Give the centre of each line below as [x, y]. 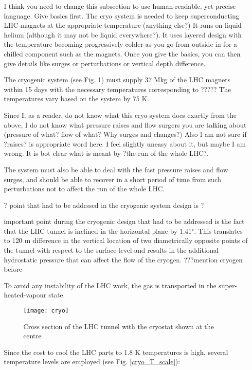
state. [57, 295]
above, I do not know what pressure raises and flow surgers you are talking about [125, 124]
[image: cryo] [46, 311]
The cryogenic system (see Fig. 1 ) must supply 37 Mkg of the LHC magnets [117, 80]
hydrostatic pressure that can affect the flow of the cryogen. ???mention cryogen [123, 259]
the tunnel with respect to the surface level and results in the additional [111, 250]
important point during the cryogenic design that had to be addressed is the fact [124, 221]
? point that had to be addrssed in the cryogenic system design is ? [104, 205]
